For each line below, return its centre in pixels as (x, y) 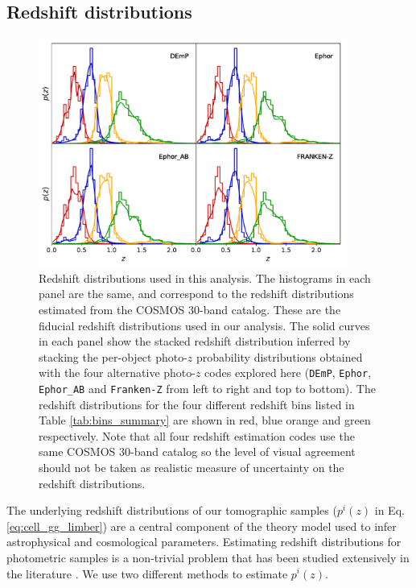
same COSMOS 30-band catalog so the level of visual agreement (197, 451)
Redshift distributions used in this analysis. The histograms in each (205, 277)
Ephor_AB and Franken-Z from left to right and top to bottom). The (207, 388)
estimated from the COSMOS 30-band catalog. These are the (190, 309)
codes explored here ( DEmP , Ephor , (288, 373)
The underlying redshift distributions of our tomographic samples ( (172, 510)
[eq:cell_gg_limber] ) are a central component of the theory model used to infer (202, 526)
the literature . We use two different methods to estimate (147, 573)
